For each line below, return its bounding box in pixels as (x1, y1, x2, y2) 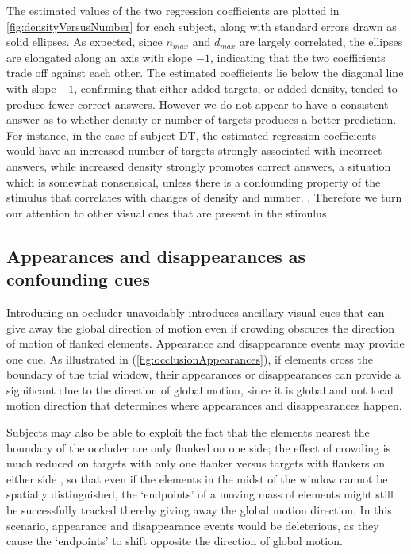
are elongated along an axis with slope (6, 48, 193, 65)
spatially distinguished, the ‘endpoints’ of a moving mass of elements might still (6, 486, 394, 502)
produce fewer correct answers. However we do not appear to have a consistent (6, 95, 389, 112)
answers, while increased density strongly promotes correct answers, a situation (6, 157, 391, 174)
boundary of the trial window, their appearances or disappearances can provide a (6, 366, 401, 383)
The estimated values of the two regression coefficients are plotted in (6, 2, 340, 18)
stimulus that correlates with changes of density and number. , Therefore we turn (6, 189, 402, 206)
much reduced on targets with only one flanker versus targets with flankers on (6, 455, 385, 471)
